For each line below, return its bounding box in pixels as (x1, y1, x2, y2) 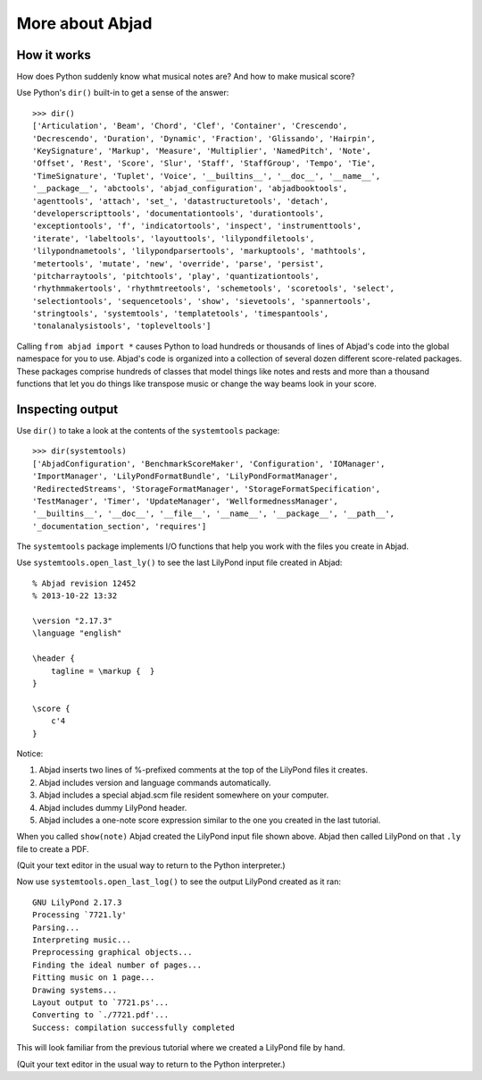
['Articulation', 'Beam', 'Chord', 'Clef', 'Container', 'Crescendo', (32, 121, 348, 131)
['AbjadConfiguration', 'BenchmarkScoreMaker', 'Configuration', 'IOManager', (32, 459, 386, 468)
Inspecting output (16, 401, 119, 417)
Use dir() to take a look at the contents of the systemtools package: (16, 425, 280, 435)
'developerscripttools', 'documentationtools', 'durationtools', (32, 208, 325, 218)
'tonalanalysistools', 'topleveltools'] (32, 321, 212, 331)
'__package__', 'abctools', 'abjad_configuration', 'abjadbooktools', (32, 183, 348, 194)
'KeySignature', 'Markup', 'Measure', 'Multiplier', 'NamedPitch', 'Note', (32, 146, 371, 156)
